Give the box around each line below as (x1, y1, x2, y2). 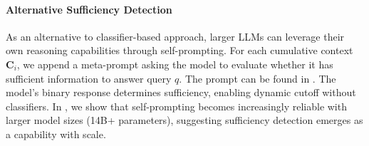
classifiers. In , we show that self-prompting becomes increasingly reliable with (6, 98, 347, 113)
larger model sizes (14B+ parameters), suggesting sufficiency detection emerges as (6, 113, 363, 127)
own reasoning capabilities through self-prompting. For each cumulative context (6, 43, 353, 58)
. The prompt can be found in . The (179, 71, 336, 85)
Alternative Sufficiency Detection (6, 1, 172, 16)
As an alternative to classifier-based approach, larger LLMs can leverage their (6, 28, 345, 43)
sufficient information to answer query (6, 71, 172, 85)
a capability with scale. (6, 126, 106, 141)
